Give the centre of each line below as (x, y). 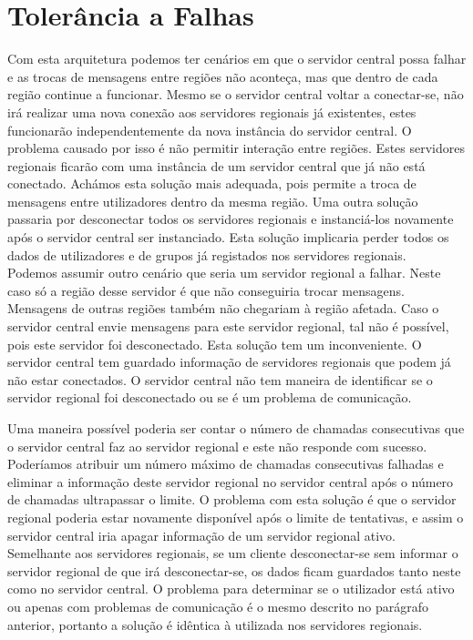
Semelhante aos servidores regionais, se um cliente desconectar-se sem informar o (233, 553)
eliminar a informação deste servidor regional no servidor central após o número (231, 481)
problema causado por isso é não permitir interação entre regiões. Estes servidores (236, 148)
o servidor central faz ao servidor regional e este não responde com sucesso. (217, 446)
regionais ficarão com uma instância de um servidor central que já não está (216, 165)
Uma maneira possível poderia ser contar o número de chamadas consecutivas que (236, 428)
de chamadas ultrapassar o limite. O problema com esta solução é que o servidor (232, 499)
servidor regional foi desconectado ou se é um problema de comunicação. (210, 397)
